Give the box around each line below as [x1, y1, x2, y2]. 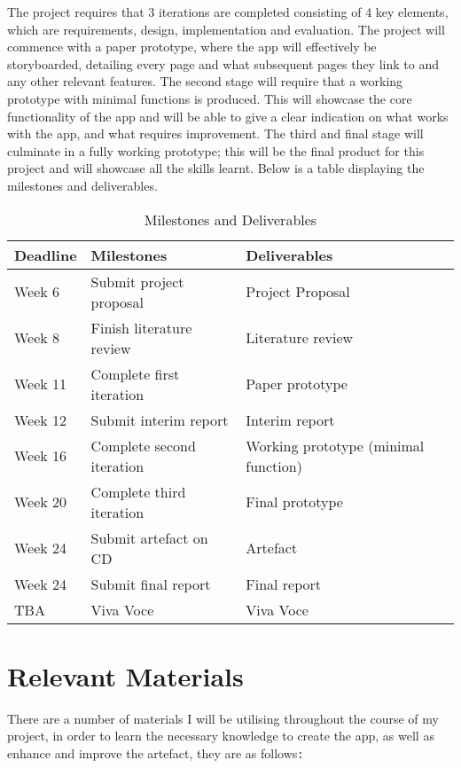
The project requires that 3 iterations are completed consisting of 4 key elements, [7, 3, 449, 20]
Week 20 [14, 491, 67, 513]
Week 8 [14, 327, 60, 349]
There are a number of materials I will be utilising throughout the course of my [7, 709, 439, 727]
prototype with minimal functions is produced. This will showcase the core [7, 89, 412, 107]
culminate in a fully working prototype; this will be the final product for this [7, 141, 425, 160]
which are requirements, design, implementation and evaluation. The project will [7, 20, 445, 38]
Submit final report [90, 573, 211, 594]
